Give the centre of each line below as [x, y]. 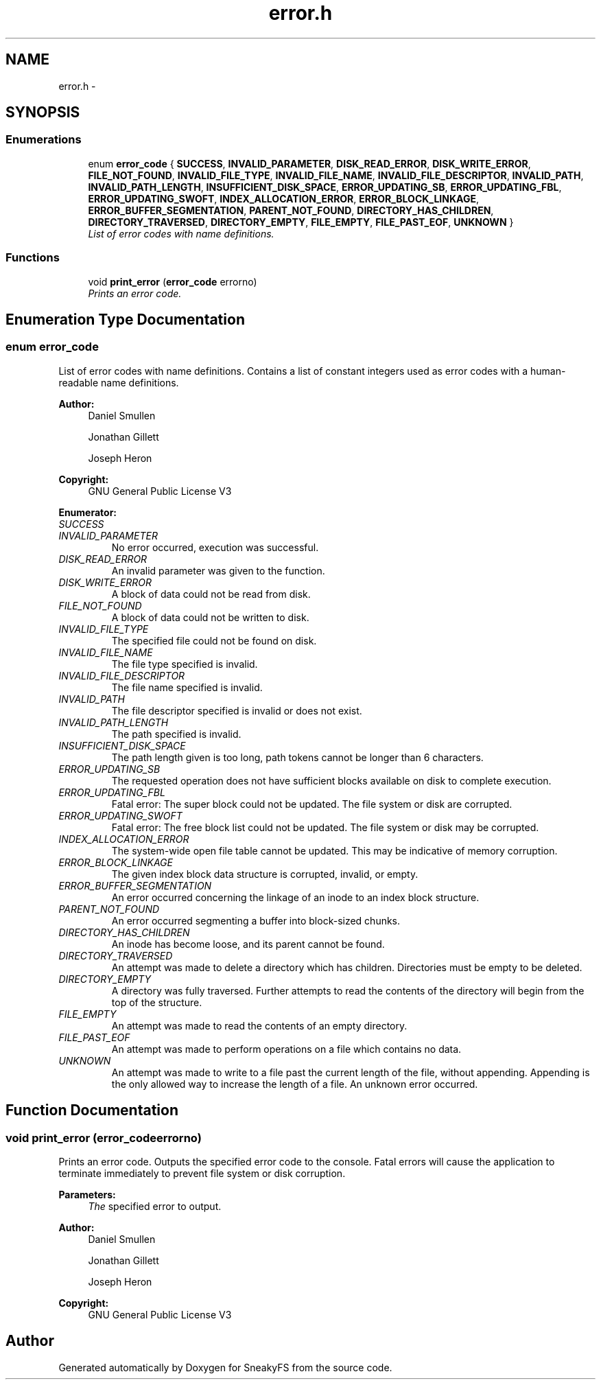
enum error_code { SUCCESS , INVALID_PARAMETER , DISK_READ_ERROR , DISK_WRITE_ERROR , [309, 163]
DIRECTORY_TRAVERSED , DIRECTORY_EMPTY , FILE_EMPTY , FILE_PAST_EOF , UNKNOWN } [301, 222]
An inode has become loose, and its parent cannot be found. [248, 944]
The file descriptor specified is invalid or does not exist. [237, 710]
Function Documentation [92, 1110]
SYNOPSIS [43, 113]
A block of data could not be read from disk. [211, 594]
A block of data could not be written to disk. [210, 617]
